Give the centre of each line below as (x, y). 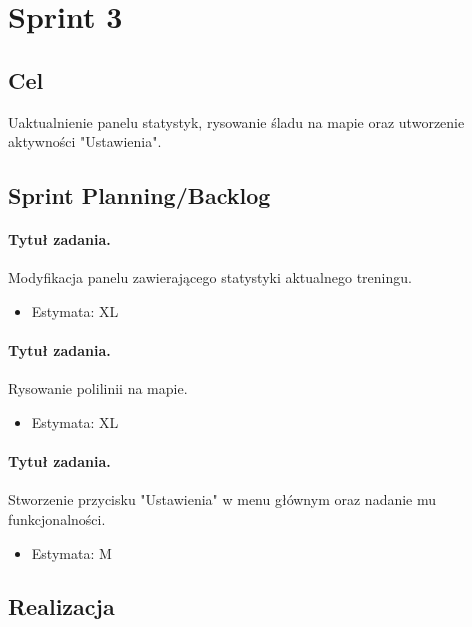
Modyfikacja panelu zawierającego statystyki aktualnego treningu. (210, 277)
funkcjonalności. (57, 518)
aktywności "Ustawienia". (85, 141)
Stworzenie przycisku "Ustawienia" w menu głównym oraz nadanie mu (222, 499)
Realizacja (61, 606)
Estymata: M (71, 552)
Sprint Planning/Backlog (139, 195)
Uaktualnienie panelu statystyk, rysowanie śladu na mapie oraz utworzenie (236, 121)
